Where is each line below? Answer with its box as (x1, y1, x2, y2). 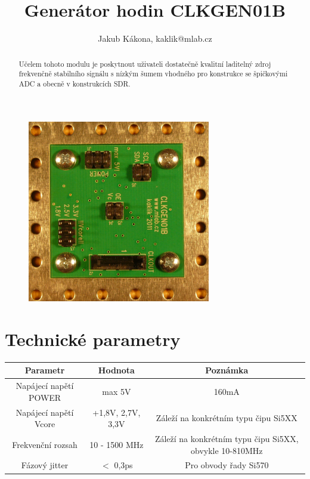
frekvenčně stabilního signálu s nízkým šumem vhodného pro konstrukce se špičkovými (18, 69, 288, 79)
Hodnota (98, 364, 135, 376)
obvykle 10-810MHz (191, 444, 263, 456)
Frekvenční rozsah (12, 438, 77, 450)
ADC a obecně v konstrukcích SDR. (18, 78, 131, 88)
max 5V (102, 385, 131, 397)
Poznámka (205, 364, 249, 376)
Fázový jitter (21, 459, 69, 471)
